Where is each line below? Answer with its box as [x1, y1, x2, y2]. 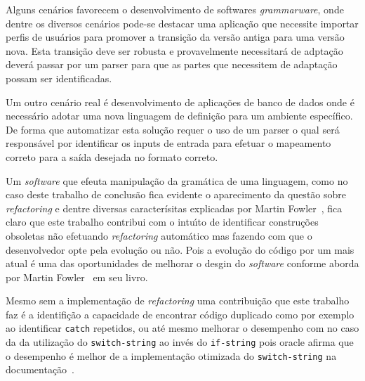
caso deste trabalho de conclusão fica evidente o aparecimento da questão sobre [6, 187, 346, 202]
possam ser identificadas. [6, 70, 112, 85]
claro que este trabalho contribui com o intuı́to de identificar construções [6, 214, 319, 229]
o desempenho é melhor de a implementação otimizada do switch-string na [6, 348, 337, 363]
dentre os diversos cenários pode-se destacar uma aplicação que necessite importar [6, 15, 359, 30]
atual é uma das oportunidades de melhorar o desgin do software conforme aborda [6, 256, 359, 271]
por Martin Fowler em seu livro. [6, 269, 148, 284]
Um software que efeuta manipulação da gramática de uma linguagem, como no [6, 173, 348, 188]
